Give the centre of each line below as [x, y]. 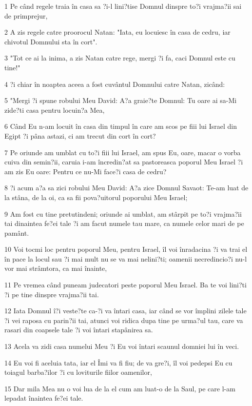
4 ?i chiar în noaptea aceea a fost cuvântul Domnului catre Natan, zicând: [115, 84]
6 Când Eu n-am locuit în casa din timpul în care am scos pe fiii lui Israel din [121, 126]
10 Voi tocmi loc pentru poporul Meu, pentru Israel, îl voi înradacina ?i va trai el [126, 249]
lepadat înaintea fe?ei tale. [44, 398]
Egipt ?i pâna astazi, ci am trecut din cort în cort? [80, 135]
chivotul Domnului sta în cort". [51, 41]
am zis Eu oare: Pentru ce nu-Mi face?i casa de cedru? [86, 171]
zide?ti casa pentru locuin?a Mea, [55, 110]
